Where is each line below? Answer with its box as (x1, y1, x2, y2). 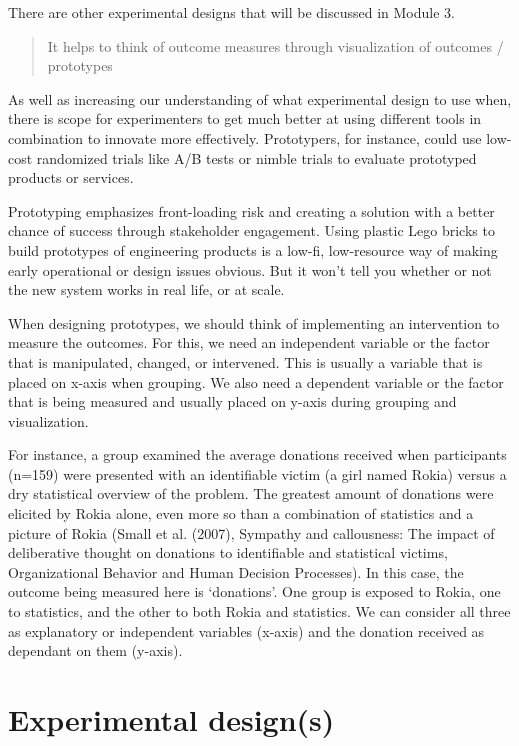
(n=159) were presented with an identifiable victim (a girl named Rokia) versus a (8, 463, 507, 484)
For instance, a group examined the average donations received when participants (8, 444, 507, 465)
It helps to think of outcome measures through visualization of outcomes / (47, 35, 504, 56)
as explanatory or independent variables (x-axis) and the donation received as (8, 620, 485, 641)
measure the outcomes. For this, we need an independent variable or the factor (8, 332, 490, 353)
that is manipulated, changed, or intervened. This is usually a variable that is (8, 351, 483, 372)
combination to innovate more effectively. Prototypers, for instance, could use (8, 127, 482, 148)
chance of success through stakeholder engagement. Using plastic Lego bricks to (8, 220, 495, 241)
